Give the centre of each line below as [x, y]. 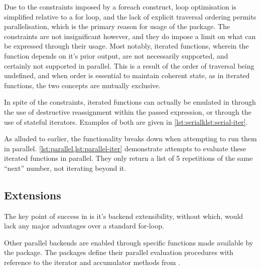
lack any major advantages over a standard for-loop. [84, 226]
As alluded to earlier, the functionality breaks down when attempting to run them [130, 139]
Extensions [33, 195]
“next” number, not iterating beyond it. [65, 168]
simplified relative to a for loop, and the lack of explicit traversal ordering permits [130, 16]
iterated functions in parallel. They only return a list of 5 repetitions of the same [128, 158]
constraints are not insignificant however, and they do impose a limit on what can [130, 36]
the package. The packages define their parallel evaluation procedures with [119, 252]
